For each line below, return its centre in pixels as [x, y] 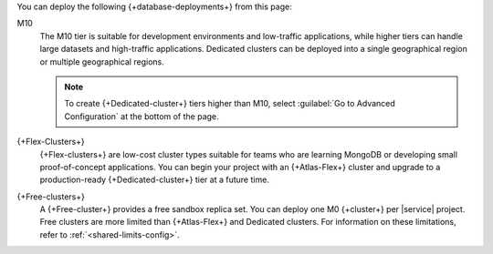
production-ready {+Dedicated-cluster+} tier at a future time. [154, 180]
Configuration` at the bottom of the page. [142, 116]
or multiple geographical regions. [102, 61]
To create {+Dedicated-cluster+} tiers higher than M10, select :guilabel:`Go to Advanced [230, 104]
